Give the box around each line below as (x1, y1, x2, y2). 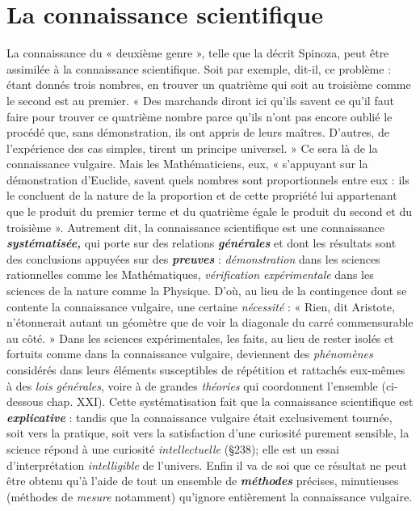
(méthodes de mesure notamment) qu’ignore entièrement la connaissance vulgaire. (6, 488, 413, 505)
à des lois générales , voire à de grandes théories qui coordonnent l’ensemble (6, 377, 378, 394)
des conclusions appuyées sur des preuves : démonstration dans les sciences (6, 250, 380, 267)
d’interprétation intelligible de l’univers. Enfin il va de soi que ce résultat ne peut (6, 456, 408, 473)
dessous (6, 393, 44, 410)
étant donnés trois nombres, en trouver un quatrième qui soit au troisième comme (6, 76, 411, 93)
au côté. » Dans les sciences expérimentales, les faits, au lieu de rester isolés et (6, 329, 394, 346)
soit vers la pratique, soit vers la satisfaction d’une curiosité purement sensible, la (6, 424, 409, 441)
